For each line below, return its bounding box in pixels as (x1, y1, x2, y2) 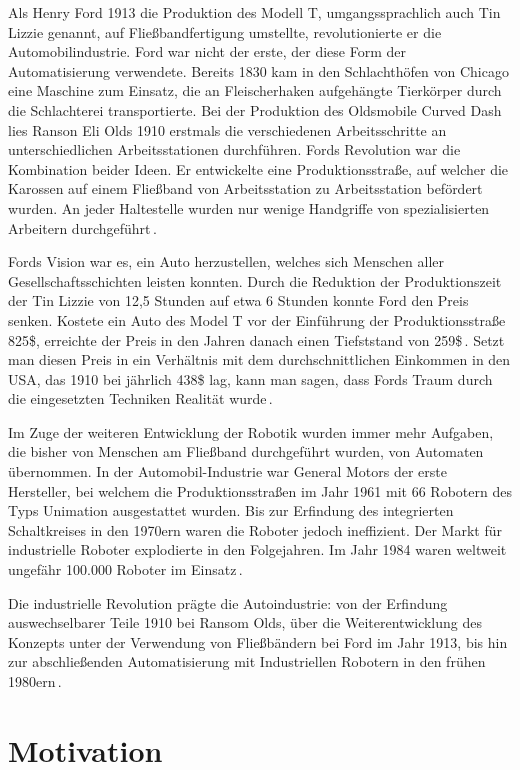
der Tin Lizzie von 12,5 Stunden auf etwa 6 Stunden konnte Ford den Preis (8, 290, 469, 311)
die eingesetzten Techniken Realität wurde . (8, 388, 273, 409)
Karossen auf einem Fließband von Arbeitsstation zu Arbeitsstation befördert (8, 178, 483, 199)
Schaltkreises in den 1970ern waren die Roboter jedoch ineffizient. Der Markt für (8, 519, 502, 540)
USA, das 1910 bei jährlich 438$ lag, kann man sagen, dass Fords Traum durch (8, 368, 493, 389)
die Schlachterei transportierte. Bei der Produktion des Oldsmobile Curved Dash (8, 99, 502, 120)
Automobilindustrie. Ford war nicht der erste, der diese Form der (8, 41, 407, 62)
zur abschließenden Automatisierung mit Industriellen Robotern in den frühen (8, 651, 486, 672)
